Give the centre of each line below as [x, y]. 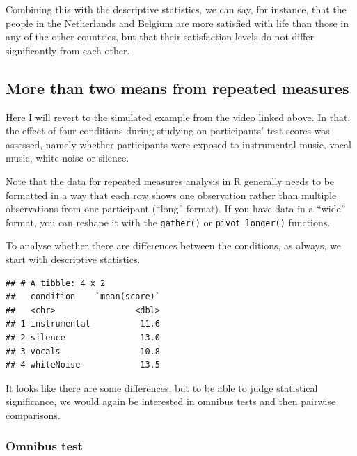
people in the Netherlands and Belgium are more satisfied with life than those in [177, 23]
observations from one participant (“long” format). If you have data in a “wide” [176, 209]
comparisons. [33, 415]
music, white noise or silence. [68, 158]
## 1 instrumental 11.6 [83, 324]
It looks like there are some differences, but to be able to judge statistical [162, 387]
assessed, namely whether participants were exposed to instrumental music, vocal [178, 144]
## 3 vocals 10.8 [83, 351]
